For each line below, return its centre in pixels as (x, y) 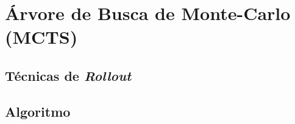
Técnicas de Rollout (68, 75)
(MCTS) (41, 37)
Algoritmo (38, 111)
